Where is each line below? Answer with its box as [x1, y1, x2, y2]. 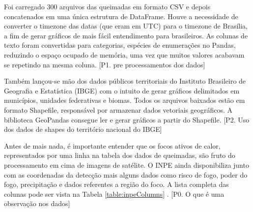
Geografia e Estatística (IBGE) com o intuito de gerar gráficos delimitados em [4, 85, 240, 95]
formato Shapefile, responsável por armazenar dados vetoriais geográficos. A [4, 104, 232, 115]
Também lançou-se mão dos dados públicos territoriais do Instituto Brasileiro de [4, 76, 246, 86]
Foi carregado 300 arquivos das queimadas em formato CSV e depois [4, 1, 211, 11]
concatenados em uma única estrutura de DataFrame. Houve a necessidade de [4, 11, 238, 21]
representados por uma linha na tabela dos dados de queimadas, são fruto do [4, 150, 235, 160]
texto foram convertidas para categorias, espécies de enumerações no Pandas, [4, 40, 236, 50]
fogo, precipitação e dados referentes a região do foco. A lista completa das [4, 179, 229, 189]
